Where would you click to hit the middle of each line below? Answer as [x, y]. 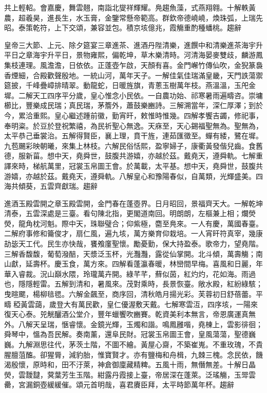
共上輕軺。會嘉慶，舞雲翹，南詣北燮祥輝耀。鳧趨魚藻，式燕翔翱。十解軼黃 [130, 7]
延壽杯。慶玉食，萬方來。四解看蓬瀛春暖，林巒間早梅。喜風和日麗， [140, 264]
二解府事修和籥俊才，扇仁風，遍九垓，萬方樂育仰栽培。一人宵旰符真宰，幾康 [133, 233]
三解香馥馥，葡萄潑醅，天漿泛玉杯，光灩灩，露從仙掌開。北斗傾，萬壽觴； [130, 253]
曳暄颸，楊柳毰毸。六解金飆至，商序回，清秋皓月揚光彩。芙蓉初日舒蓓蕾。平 [133, 294]
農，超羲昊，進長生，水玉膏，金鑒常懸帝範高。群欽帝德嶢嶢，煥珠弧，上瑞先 [133, 17]
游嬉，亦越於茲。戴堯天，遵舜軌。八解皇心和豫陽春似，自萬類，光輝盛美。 [130, 176]
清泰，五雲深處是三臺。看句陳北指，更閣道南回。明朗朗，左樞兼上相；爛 [126, 213]
